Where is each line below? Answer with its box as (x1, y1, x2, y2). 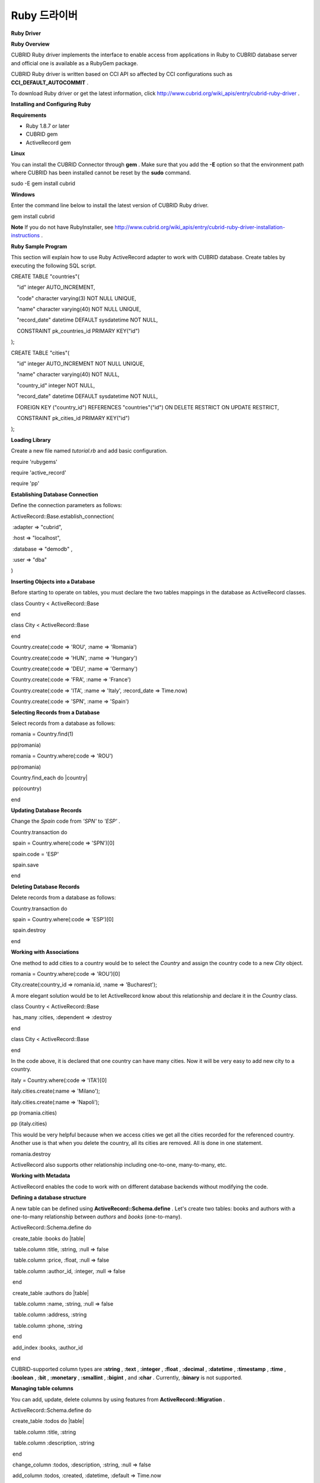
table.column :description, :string (14, 1439, 95, 1447)
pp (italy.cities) (11, 1120, 47, 1127)
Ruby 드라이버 (11, 9, 78, 22)
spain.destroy (12, 927, 46, 934)
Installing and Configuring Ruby (11, 101, 91, 108)
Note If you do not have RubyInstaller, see (11, 223, 114, 231)
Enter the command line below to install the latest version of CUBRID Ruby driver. (11, 202, 209, 209)
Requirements (11, 112, 47, 119)
